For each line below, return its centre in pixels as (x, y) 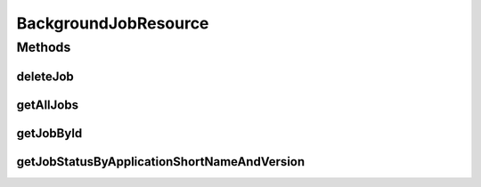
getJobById (49, 133)
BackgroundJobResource (113, 23)
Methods (44, 47)
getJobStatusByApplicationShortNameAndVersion (161, 162)
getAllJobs (48, 105)
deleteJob (45, 76)
